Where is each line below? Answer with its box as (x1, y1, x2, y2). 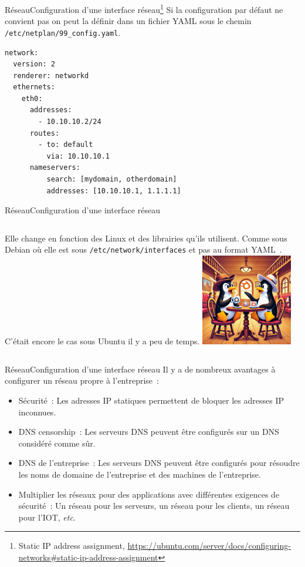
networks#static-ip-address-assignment (18, 551, 158, 563)
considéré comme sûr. (18, 437, 96, 449)
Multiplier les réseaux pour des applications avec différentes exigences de (18, 488, 280, 500)
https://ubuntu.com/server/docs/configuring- (127, 539, 291, 552)
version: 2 (13, 60, 55, 69)
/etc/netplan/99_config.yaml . (5, 26, 121, 38)
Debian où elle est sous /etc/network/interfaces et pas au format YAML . (5, 243, 282, 256)
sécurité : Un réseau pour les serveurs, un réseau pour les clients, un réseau (18, 499, 290, 512)
